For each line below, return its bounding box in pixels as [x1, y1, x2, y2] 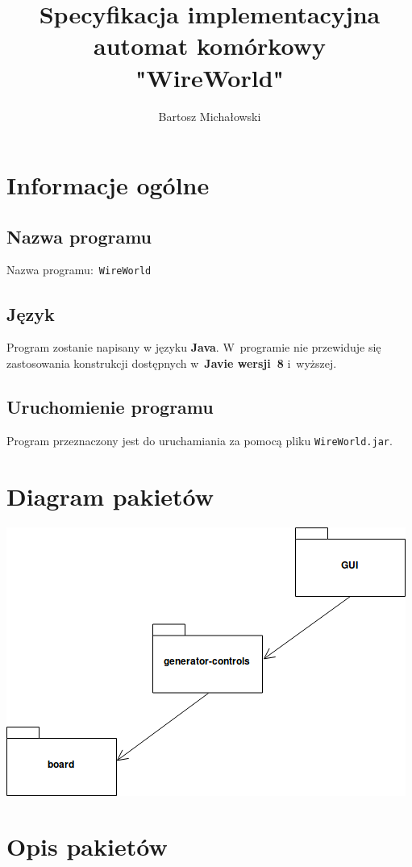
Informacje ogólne [6, 169, 210, 202]
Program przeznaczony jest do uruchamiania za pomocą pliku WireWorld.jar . [6, 431, 393, 448]
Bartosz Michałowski [158, 107, 261, 124]
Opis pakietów [6, 830, 168, 863]
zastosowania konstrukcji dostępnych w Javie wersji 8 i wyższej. [6, 354, 337, 371]
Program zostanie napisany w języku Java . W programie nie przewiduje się [6, 339, 381, 356]
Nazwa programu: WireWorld [6, 261, 152, 278]
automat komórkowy [94, 29, 326, 62]
